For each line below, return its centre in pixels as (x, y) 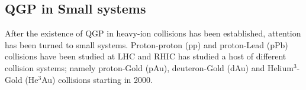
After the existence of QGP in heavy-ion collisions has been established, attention (153, 33)
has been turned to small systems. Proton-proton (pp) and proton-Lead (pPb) (146, 44)
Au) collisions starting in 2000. (97, 79)
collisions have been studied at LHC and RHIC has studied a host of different (146, 56)
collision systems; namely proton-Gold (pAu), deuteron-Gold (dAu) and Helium (149, 67)
